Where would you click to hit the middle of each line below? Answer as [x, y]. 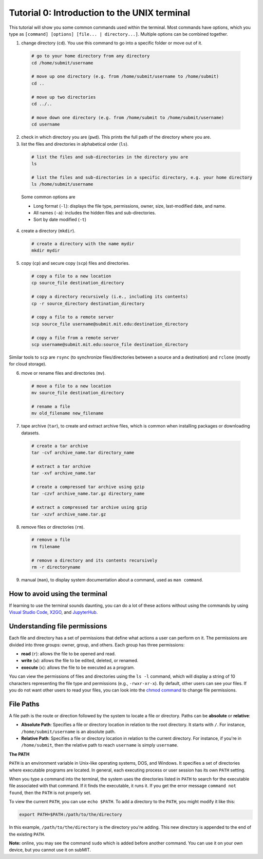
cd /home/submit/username [62, 63]
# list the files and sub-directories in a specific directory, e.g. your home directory [142, 177]
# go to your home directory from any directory [91, 56]
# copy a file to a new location [71, 276]
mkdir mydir [46, 251]
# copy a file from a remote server [75, 338]
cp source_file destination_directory [78, 283]
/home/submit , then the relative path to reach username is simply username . [100, 745]
